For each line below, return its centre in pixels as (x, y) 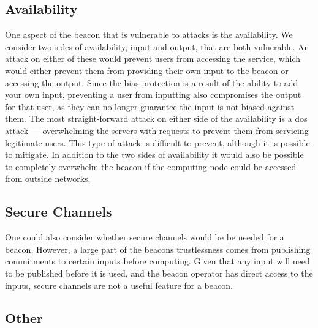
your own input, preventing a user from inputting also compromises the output (153, 95)
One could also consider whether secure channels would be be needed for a (145, 237)
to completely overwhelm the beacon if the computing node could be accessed (151, 166)
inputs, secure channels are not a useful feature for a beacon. (119, 285)
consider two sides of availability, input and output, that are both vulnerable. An (157, 46)
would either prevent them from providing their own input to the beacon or (147, 70)
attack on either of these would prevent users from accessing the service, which (153, 58)
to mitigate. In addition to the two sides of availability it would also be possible (154, 155)
